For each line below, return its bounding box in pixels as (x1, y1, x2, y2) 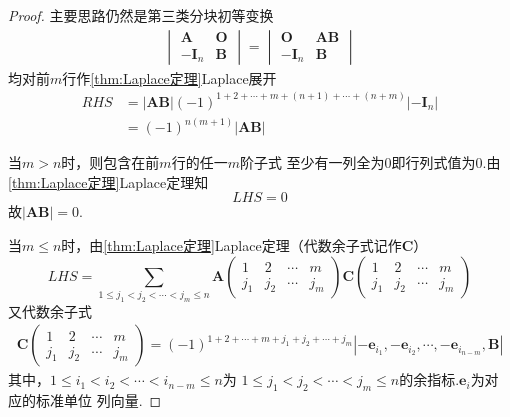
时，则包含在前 (61, 152, 160, 173)
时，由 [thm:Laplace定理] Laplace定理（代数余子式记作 (61, 234, 402, 255)
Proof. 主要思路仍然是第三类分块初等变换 (8, 5, 274, 25)
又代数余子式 (8, 300, 92, 321)
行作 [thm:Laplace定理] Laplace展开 (62, 67, 277, 88)
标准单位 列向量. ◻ (35, 390, 162, 411)
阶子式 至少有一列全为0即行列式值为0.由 (239, 152, 501, 173)
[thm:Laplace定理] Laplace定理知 (8, 171, 209, 192)
